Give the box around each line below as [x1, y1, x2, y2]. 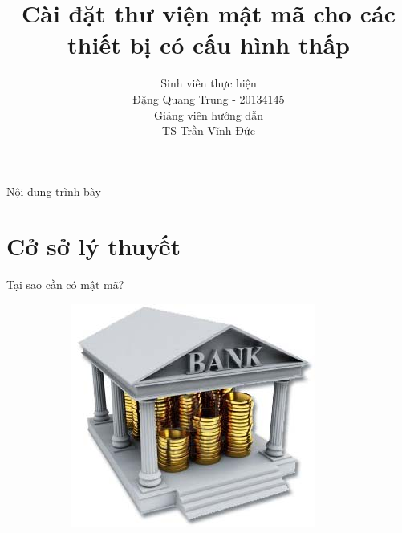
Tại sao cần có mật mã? [6, 276, 124, 293]
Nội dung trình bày [6, 182, 101, 199]
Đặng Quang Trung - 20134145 [132, 90, 285, 107]
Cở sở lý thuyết [6, 230, 181, 262]
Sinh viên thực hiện [160, 75, 257, 92]
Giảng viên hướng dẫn [154, 106, 263, 123]
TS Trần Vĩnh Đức [162, 122, 255, 139]
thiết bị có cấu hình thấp [67, 28, 350, 61]
